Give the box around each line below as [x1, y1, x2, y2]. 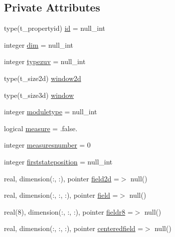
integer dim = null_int [4, 39, 74, 50]
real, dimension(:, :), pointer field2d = [4, 173, 119, 183]
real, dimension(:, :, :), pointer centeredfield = [4, 223, 143, 234]
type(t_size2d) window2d [4, 73, 82, 83]
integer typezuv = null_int [4, 56, 86, 67]
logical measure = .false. [4, 123, 78, 133]
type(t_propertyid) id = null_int [4, 23, 105, 33]
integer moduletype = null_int [4, 106, 97, 117]
